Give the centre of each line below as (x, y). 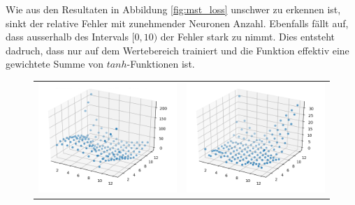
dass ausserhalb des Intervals (67, 37)
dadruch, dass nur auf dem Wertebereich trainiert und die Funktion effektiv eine (177, 50)
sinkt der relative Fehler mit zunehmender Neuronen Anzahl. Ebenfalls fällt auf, (177, 23)
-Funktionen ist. (161, 64)
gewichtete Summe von (55, 64)
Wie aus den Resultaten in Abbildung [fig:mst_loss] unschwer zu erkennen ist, (173, 9)
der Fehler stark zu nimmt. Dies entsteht (248, 37)
